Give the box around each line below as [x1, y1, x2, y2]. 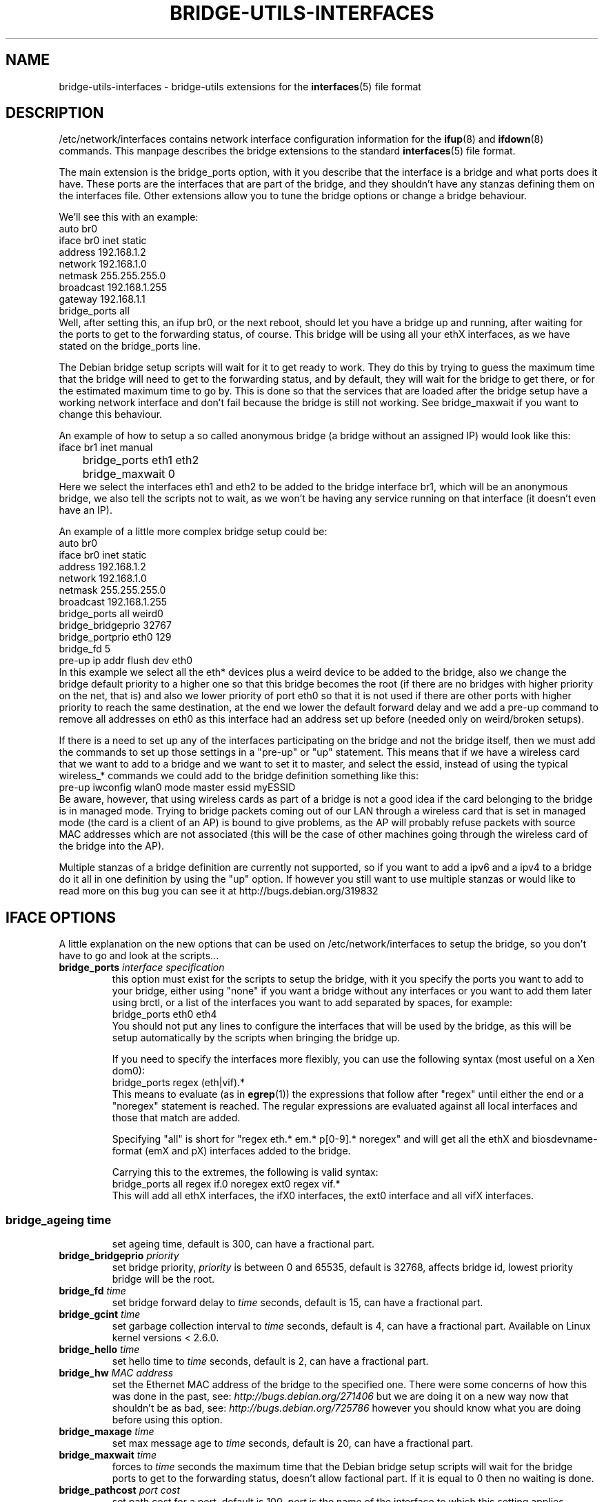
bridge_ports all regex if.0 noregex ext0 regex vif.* [112, 1178, 341, 1190]
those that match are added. [112, 1112, 241, 1124]
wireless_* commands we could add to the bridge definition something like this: [59, 770, 419, 782]
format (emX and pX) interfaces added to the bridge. [112, 1145, 351, 1157]
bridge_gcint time [59, 1308, 141, 1321]
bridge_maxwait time [59, 1449, 157, 1461]
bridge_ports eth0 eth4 [112, 1008, 217, 1021]
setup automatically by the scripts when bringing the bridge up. [112, 1032, 401, 1044]
